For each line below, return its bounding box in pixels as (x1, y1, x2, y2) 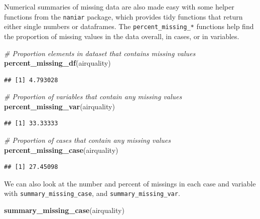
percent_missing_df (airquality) (4, 58, 111, 68)
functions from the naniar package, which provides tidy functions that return (4, 11, 243, 22)
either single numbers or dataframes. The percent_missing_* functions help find (4, 21, 254, 32)
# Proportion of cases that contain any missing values (4, 135, 171, 145)
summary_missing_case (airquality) (4, 205, 124, 215)
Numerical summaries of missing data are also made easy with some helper (4, 2, 234, 12)
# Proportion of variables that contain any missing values (4, 91, 182, 102)
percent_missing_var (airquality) (4, 101, 115, 111)
